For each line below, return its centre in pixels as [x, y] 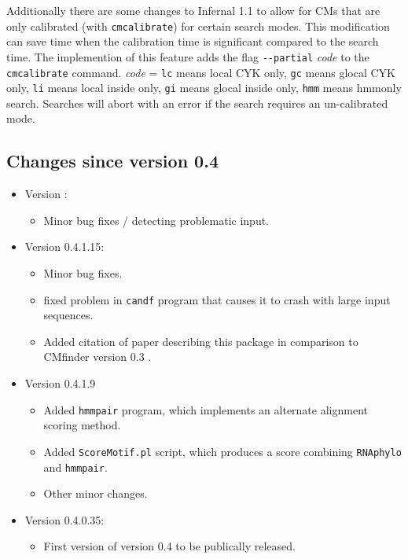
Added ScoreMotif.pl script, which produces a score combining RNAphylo [222, 451]
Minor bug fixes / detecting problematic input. [156, 220]
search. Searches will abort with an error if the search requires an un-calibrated [197, 103]
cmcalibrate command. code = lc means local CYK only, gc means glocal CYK [201, 72]
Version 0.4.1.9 [60, 383]
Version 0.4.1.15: [64, 246]
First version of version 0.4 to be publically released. [169, 546]
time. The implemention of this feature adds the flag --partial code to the [188, 56]
